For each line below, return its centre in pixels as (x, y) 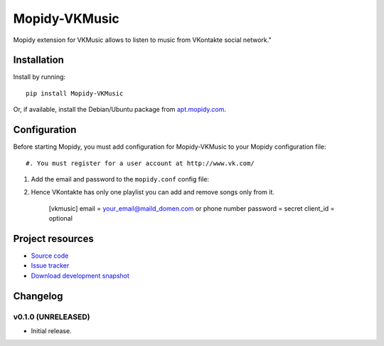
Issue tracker (50, 266)
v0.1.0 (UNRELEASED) (52, 317)
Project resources (53, 238)
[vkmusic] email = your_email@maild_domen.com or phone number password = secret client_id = (192, 208)
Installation (38, 60)
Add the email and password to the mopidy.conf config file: (120, 179)
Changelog (38, 296)
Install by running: (39, 77)
